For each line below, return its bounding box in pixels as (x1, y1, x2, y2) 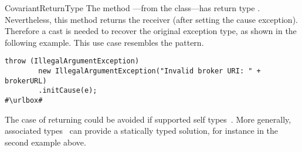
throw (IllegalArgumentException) (5, 57, 140, 66)
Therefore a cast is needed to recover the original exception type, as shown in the (5, 25, 297, 37)
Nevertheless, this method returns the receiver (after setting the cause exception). (5, 13, 298, 25)
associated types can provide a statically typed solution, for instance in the (5, 124, 279, 137)
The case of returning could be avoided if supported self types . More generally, (5, 113, 291, 125)
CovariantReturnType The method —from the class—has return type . (5, 2, 260, 13)
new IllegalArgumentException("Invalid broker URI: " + (38, 67, 261, 76)
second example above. (5, 136, 86, 148)
